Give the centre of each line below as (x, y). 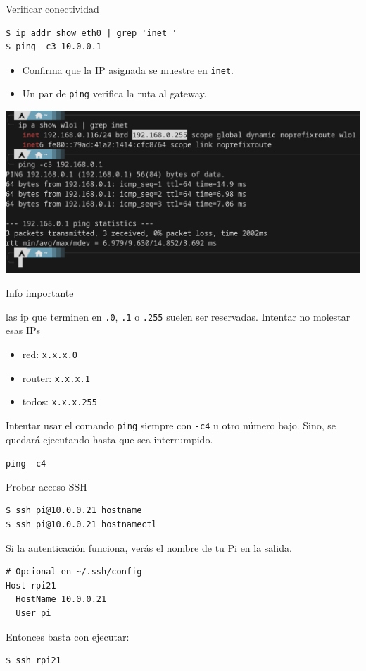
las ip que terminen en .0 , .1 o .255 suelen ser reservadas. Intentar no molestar (178, 316)
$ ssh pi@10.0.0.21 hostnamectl (81, 524)
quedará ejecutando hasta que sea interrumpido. (109, 439)
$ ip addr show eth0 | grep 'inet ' (91, 33)
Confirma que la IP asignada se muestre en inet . (128, 69)
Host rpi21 (31, 585)
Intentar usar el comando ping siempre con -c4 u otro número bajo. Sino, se (171, 425)
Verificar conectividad (52, 8)
